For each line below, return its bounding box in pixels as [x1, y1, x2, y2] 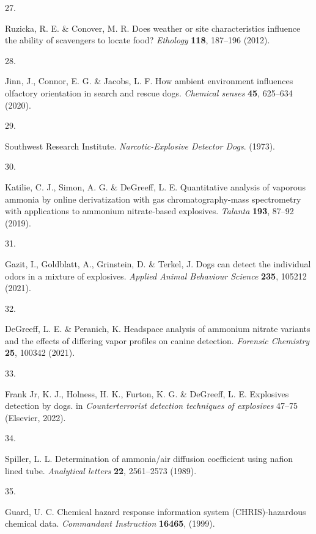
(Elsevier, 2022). [5, 411, 66, 424]
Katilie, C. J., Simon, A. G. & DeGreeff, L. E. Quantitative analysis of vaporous [5, 180, 306, 193]
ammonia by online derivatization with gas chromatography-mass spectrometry [5, 192, 301, 205]
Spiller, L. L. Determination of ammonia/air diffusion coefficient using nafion [5, 452, 293, 465]
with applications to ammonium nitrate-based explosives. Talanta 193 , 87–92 [5, 204, 294, 217]
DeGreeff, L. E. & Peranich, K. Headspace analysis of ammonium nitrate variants [5, 322, 310, 335]
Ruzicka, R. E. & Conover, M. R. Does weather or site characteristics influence [5, 21, 301, 34]
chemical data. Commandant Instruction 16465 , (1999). [5, 517, 215, 530]
